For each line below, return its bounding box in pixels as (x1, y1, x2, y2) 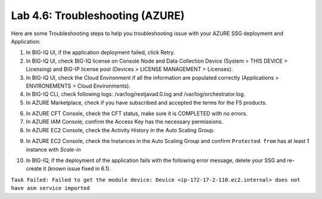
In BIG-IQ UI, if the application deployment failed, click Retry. (26, 49, 175, 56)
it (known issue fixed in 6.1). (42, 165, 112, 172)
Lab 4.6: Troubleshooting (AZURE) (11, 9, 185, 22)
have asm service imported (11, 185, 90, 192)
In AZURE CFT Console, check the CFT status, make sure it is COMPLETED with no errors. (26, 110, 247, 117)
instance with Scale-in (26, 146, 81, 153)
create (26, 165, 42, 172)
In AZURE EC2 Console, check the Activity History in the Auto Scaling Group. (26, 126, 215, 133)
